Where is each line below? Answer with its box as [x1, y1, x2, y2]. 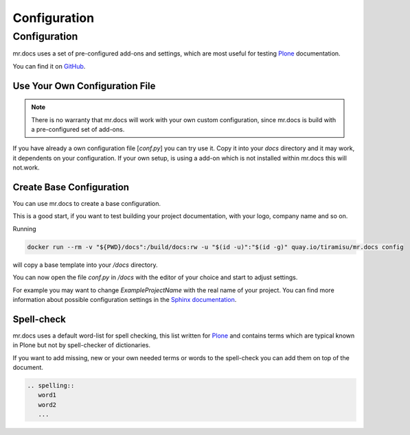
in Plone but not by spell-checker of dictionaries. [12, 341, 151, 349]
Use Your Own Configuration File [12, 80, 156, 92]
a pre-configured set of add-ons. [31, 125, 125, 133]
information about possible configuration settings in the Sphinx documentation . [12, 295, 237, 303]
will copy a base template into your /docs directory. [12, 261, 158, 269]
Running [12, 224, 37, 233]
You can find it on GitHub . [12, 62, 86, 70]
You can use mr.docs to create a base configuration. [12, 200, 161, 208]
